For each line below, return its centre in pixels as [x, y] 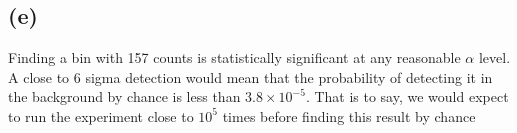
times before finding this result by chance [349, 115]
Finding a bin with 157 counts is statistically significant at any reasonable [234, 57]
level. [494, 57]
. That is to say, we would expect [407, 96]
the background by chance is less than [124, 96]
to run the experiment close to [101, 115]
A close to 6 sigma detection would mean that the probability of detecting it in [250, 76]
